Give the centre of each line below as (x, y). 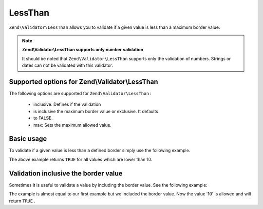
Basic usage (28, 139)
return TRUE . (22, 201)
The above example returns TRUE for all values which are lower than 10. (81, 159)
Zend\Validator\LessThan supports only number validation (83, 50)
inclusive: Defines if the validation (67, 104)
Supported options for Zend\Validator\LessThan (84, 82)
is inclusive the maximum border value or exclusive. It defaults (96, 111)
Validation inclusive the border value (66, 173)
